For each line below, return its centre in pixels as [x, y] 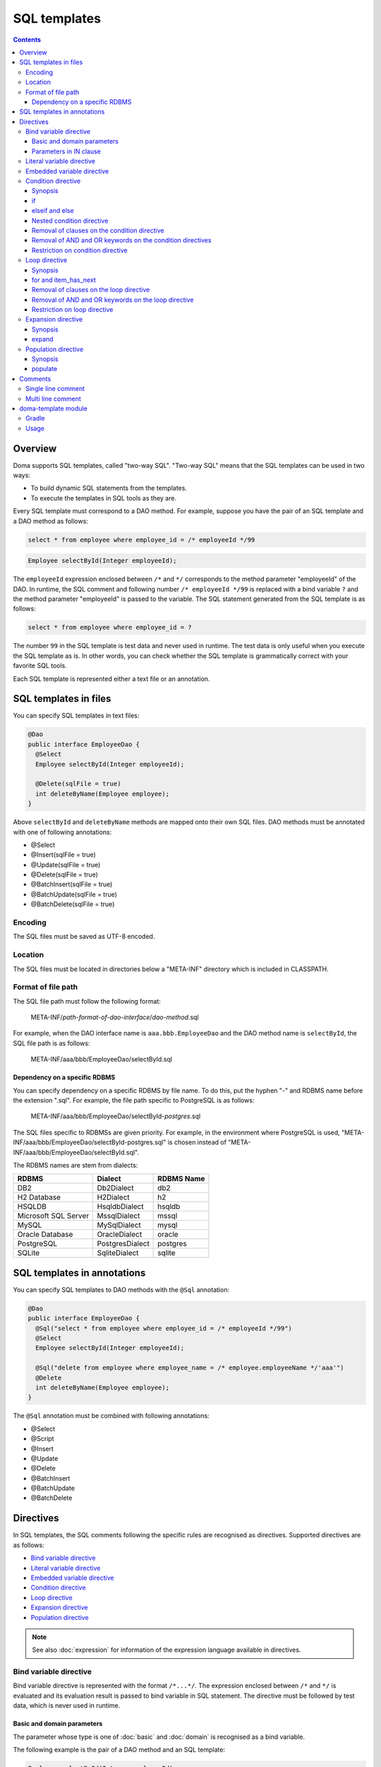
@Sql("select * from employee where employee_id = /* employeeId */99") [164, 1328]
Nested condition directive [70, 221]
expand [43, 339]
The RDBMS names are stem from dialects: [75, 1165]
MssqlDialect [119, 1216]
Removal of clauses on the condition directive [98, 230]
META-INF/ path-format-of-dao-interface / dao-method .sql [115, 1017]
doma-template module [53, 409]
